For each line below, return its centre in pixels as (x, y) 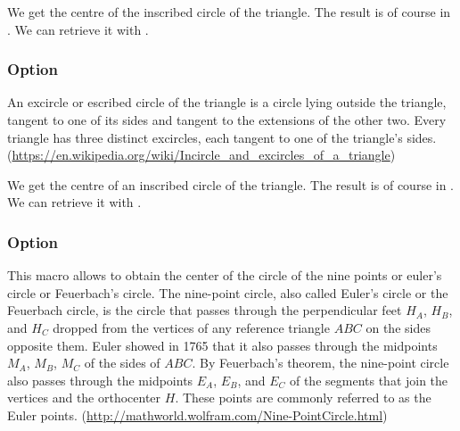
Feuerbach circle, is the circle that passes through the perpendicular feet (205, 310)
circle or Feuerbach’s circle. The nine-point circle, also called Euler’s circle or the (228, 292)
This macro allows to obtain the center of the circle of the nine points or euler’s (225, 275)
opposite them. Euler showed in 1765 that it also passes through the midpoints (222, 345)
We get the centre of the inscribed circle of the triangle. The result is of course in (229, 12)
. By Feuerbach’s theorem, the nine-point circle (320, 363)
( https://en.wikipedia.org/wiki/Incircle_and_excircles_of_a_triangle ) (201, 155)
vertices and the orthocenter (84, 398)
